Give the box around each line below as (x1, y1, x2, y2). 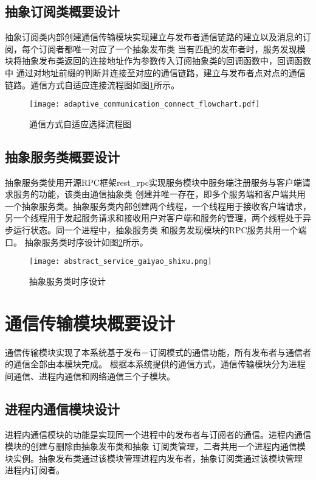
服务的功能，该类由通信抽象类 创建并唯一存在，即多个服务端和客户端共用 (13, 188, 306, 200)
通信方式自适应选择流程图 (29, 117, 131, 130)
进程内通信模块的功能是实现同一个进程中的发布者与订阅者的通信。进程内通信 (5, 428, 311, 440)
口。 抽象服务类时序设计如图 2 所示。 (5, 235, 148, 248)
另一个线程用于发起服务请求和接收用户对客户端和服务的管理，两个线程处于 (5, 211, 303, 224)
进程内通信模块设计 (5, 399, 120, 418)
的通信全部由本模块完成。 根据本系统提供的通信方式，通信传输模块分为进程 (5, 358, 306, 370)
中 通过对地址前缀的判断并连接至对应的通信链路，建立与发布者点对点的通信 (5, 66, 306, 79)
